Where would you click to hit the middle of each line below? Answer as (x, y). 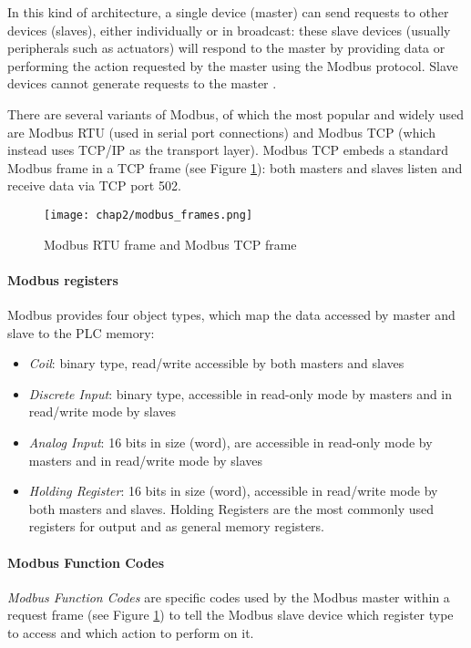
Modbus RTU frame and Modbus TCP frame (170, 244)
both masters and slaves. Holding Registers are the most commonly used (231, 508)
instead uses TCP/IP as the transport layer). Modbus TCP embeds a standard (228, 150)
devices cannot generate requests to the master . (142, 83)
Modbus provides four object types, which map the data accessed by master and (231, 314)
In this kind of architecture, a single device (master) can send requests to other (228, 12)
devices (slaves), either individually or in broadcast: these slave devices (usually (229, 30)
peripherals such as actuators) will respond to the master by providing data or (226, 48)
